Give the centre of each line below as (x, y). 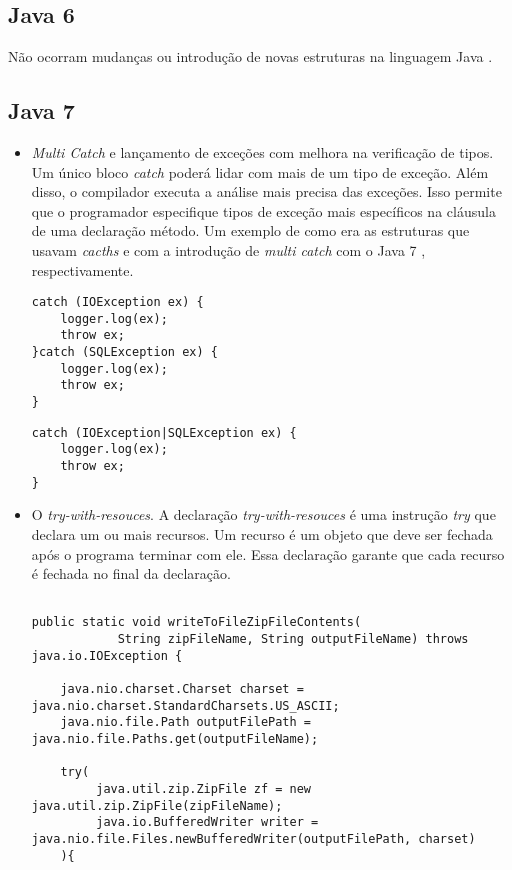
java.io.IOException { (107, 655)
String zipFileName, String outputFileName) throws (293, 639)
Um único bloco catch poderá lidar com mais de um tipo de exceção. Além (260, 171)
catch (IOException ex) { (117, 302)
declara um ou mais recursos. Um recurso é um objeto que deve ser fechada (262, 533)
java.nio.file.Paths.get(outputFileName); (175, 739)
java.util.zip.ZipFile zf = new (203, 788)
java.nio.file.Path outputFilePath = (185, 722)
